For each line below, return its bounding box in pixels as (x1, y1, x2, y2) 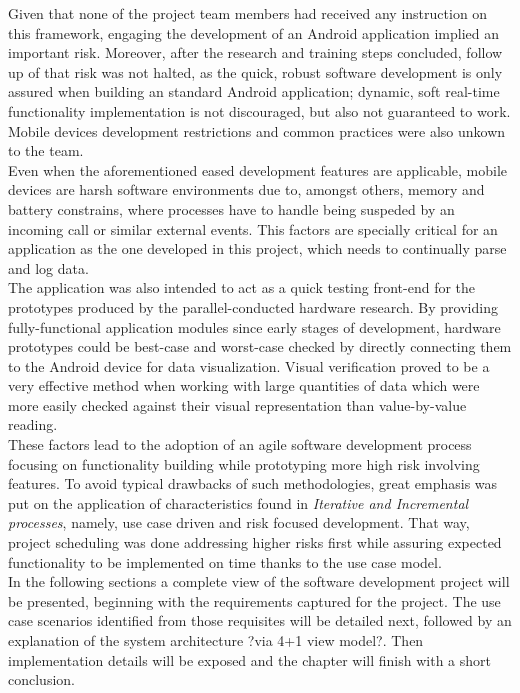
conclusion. (8, 669, 75, 690)
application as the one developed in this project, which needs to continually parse (8, 238, 507, 259)
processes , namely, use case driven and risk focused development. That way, (8, 512, 470, 533)
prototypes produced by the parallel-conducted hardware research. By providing (8, 296, 498, 317)
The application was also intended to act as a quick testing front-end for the (8, 277, 476, 298)
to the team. (8, 140, 84, 161)
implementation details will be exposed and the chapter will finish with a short (8, 649, 492, 670)
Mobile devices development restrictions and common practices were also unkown (8, 120, 506, 141)
